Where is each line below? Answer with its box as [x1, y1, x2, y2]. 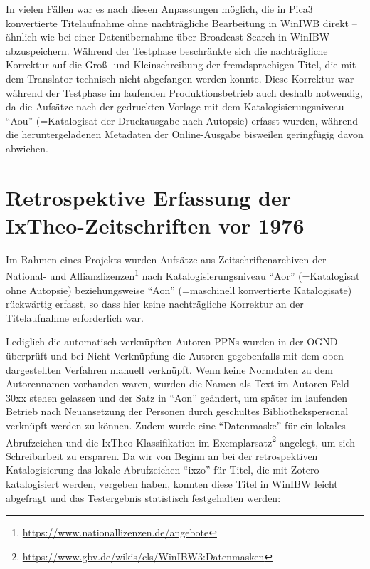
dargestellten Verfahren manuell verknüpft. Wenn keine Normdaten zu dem [6, 362, 333, 377]
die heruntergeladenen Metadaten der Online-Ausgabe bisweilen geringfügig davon [6, 127, 364, 142]
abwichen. [6, 140, 48, 155]
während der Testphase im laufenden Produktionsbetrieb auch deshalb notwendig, [6, 85, 363, 100]
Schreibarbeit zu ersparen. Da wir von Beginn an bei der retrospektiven [6, 448, 318, 463]
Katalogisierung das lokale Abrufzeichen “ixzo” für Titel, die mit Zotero [6, 462, 319, 477]
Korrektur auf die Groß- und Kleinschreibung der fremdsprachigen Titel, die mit [6, 57, 356, 72]
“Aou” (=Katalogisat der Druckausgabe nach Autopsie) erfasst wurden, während [6, 113, 359, 127]
